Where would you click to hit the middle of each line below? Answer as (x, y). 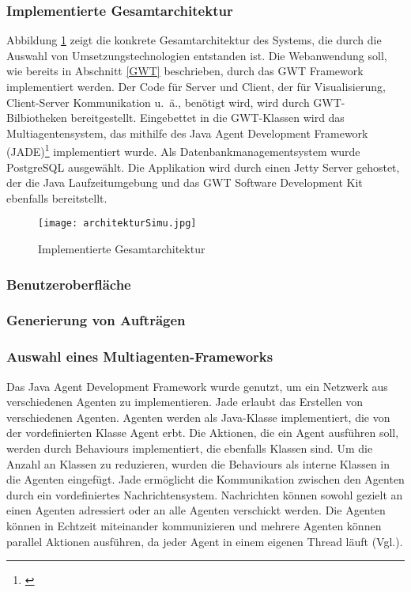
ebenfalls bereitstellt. (57, 197)
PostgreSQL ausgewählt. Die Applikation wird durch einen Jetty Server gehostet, (203, 167)
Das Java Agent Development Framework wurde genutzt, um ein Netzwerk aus (197, 386)
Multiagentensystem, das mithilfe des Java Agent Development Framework (187, 133)
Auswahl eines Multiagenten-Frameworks (140, 357)
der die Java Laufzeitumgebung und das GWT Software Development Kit (185, 182)
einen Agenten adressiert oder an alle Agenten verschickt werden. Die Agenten (196, 510)
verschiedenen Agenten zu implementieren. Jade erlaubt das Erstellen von (185, 402)
